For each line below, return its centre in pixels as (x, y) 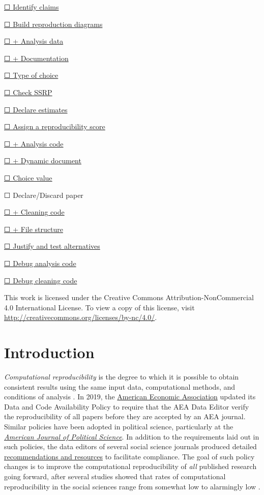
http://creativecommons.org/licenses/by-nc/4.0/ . (81, 317)
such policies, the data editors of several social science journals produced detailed (130, 446)
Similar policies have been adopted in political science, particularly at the (119, 426)
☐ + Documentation (36, 58)
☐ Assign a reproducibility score (55, 126)
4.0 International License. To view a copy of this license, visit (99, 307)
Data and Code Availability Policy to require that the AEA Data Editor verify (127, 406)
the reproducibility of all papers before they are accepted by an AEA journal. (125, 416)
